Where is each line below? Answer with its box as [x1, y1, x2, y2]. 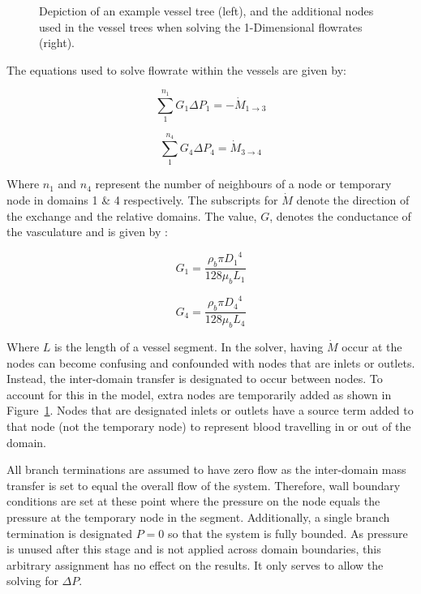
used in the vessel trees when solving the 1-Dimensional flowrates [39, 18, 363, 35]
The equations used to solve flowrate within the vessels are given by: [6, 61, 346, 78]
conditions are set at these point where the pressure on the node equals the [6, 493, 380, 510]
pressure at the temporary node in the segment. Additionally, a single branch [6, 509, 390, 525]
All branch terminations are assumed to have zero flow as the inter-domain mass [6, 461, 406, 478]
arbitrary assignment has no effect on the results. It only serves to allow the [6, 556, 384, 573]
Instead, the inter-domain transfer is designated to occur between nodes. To [6, 370, 383, 387]
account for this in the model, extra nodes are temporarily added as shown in [6, 385, 392, 402]
